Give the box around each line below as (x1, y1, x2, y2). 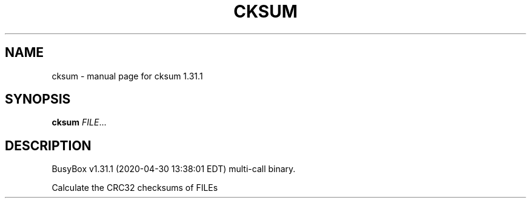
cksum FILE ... (52, 117, 107, 128)
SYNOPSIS (5, 92, 71, 107)
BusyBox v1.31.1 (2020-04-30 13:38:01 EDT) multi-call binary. (52, 164, 296, 175)
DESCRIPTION (5, 138, 92, 153)
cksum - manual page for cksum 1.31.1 (52, 70, 203, 81)
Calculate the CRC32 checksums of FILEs (52, 182, 218, 193)
